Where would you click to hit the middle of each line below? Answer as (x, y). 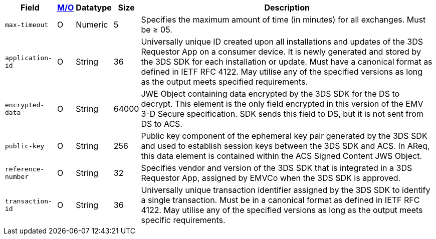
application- (29, 58)
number (17, 177)
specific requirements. (183, 220)
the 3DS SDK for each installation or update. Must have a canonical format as (287, 62)
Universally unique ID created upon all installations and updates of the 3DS (282, 42)
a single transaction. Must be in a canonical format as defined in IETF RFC (280, 200)
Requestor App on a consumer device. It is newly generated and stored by (281, 52)
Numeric (92, 25)
